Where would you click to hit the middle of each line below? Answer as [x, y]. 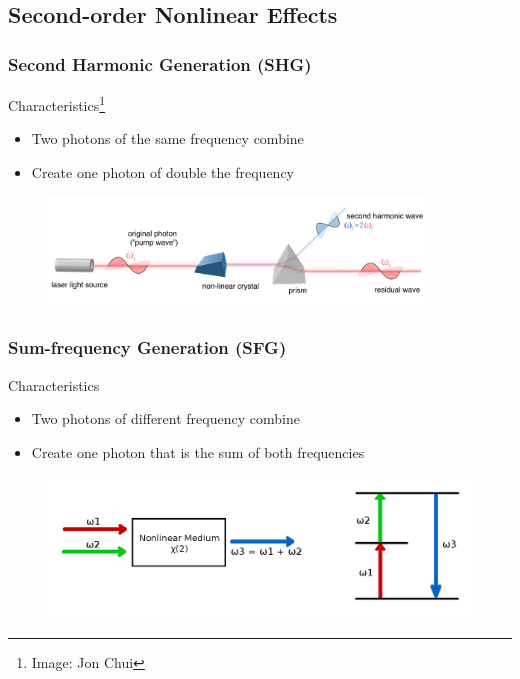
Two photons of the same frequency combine [167, 138]
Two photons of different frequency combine [165, 418]
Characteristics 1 [57, 103]
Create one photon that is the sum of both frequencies [198, 451]
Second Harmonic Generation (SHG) [160, 63]
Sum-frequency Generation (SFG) [147, 347]
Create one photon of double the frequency [163, 171]
